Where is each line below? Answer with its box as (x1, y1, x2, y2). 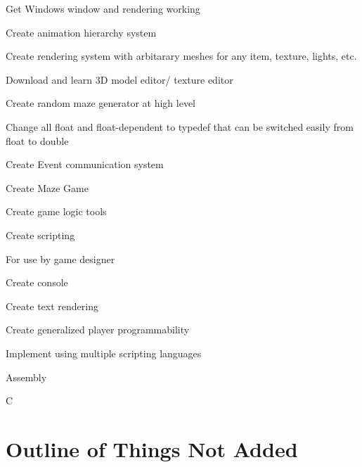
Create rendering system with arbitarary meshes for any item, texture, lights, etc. (6, 49, 357, 63)
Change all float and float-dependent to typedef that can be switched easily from (6, 119, 354, 134)
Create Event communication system (6, 157, 164, 172)
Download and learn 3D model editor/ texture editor (6, 72, 233, 87)
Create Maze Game (6, 180, 89, 195)
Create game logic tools (6, 204, 107, 219)
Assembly (6, 369, 47, 384)
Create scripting (6, 227, 75, 242)
